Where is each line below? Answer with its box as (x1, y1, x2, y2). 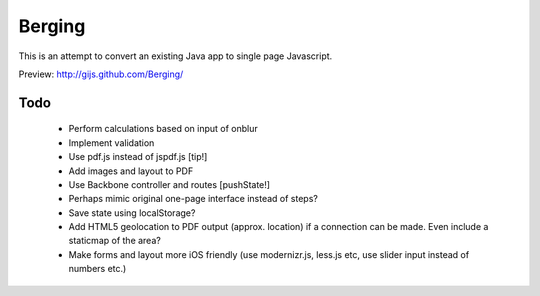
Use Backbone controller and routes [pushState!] (68, 178, 270, 190)
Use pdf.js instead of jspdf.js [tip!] (68, 151, 208, 163)
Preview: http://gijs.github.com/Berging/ (18, 68, 184, 80)
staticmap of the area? (68, 235, 162, 247)
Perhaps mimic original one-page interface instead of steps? (68, 193, 319, 205)
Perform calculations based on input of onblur (68, 123, 259, 135)
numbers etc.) (68, 263, 127, 275)
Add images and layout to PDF (68, 165, 194, 177)
